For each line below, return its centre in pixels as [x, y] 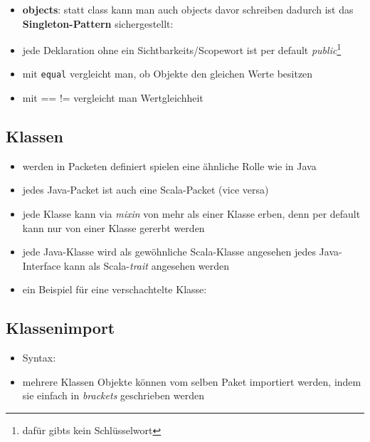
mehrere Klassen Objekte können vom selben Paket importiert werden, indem [192, 381]
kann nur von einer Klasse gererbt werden [113, 227]
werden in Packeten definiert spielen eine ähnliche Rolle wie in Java [169, 165]
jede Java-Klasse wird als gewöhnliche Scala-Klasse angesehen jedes [169, 252]
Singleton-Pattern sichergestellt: [98, 23]
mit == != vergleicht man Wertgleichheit [113, 98]
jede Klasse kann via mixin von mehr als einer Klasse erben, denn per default [191, 214]
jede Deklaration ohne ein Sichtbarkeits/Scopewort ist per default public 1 [182, 49]
